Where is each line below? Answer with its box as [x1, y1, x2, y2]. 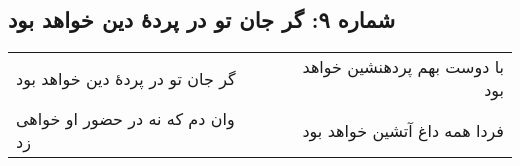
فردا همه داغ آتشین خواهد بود [302, 118, 504, 142]
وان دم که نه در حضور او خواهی [16, 107, 235, 131]
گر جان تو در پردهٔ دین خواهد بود [16, 66, 236, 90]
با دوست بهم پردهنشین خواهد [302, 55, 504, 79]
